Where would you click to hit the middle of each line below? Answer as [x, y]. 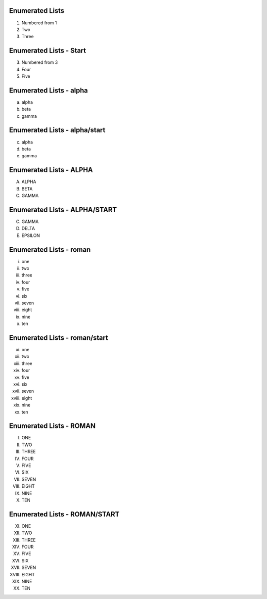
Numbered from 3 [40, 62]
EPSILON [31, 235]
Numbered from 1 [39, 23]
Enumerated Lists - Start [48, 51]
